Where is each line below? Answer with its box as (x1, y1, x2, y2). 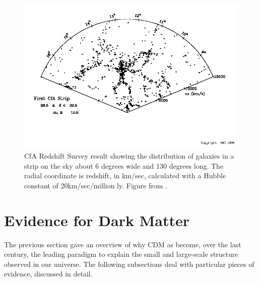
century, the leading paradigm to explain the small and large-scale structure (4, 249, 238, 259)
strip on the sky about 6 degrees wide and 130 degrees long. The (24, 160, 224, 171)
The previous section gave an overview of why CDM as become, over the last (4, 239, 241, 249)
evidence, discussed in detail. (4, 268, 93, 279)
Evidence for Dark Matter (4, 209, 189, 230)
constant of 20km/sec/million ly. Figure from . (24, 180, 167, 190)
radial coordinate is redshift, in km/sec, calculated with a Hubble (24, 170, 226, 181)
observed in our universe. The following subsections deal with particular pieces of (4, 258, 254, 269)
